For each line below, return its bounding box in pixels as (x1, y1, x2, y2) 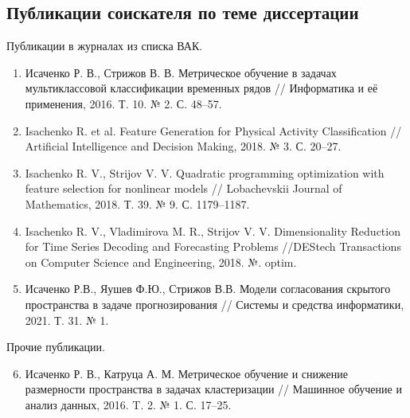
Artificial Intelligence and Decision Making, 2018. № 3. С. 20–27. (25, 138, 342, 154)
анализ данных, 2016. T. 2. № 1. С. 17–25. (25, 396, 232, 412)
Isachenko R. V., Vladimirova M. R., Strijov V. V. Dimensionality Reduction (25, 222, 400, 239)
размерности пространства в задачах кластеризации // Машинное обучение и (25, 381, 402, 397)
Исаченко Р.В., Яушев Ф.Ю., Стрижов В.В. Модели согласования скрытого (25, 280, 391, 297)
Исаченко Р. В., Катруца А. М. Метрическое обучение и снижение (25, 365, 348, 381)
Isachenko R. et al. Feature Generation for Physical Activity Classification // (25, 122, 402, 139)
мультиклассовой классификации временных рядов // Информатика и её (25, 80, 378, 96)
